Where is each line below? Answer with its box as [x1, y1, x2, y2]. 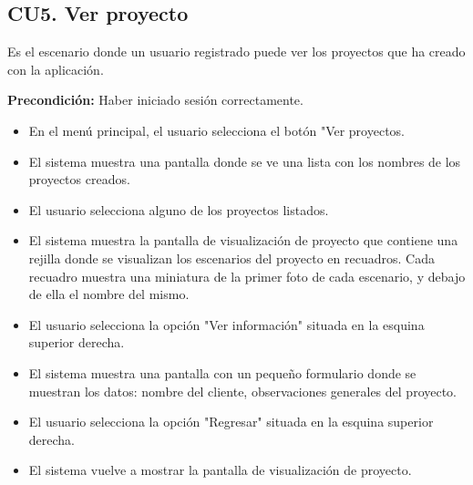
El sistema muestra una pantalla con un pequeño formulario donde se [28, 363, 416, 382]
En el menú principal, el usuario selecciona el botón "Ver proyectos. [28, 120, 405, 139]
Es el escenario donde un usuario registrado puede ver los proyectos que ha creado [7, 42, 466, 61]
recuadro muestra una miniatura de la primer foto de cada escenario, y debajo [28, 266, 466, 285]
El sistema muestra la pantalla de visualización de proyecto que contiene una [28, 231, 458, 250]
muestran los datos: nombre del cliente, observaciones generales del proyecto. [28, 381, 458, 400]
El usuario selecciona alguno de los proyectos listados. [28, 200, 329, 219]
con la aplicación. [7, 59, 104, 78]
